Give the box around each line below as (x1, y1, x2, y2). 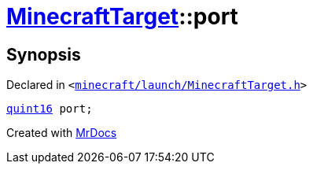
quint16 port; (6, 102, 93, 116)
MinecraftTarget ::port (6, 3, 238, 30)
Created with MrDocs (6, 126, 117, 140)
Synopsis (6, 44, 81, 65)
